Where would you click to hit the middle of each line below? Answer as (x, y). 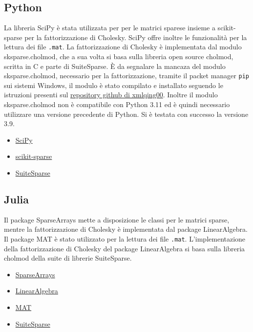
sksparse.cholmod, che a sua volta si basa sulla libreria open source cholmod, (119, 56)
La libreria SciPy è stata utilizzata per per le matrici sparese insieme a (110, 28)
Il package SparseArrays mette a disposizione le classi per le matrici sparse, (117, 219)
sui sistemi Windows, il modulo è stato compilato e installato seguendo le (114, 85)
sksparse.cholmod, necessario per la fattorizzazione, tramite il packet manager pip (126, 76)
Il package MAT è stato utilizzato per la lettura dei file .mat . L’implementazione (125, 239)
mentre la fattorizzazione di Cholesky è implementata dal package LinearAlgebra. (126, 229)
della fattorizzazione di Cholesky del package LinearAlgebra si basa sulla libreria (125, 248)
